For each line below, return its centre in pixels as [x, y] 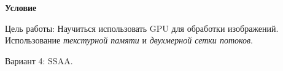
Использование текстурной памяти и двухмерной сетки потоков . [129, 40]
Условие [21, 7]
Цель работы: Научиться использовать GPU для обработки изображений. [142, 28]
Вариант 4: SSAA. [39, 60]
